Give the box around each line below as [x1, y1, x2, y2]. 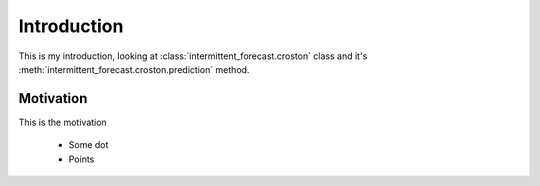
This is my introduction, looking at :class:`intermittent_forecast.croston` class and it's [18, 50, 368, 62]
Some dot [68, 139, 109, 151]
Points [68, 153, 95, 165]
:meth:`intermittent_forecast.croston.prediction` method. [18, 63, 250, 75]
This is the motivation [18, 116, 107, 128]
